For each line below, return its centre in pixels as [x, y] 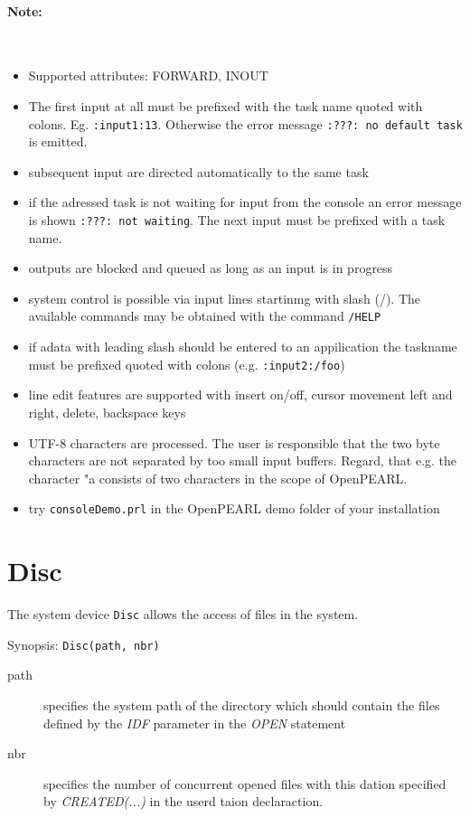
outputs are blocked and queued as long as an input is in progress [211, 268]
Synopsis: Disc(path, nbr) [84, 644]
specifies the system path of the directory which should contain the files [242, 705]
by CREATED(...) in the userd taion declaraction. [183, 801]
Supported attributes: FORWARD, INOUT [148, 75]
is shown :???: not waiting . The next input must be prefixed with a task [237, 220]
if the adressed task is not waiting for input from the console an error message [245, 202]
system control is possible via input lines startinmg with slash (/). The [224, 298]
